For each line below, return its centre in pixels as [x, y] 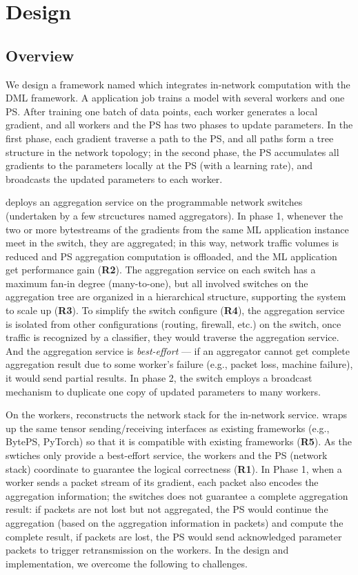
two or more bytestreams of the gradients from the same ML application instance [177, 229]
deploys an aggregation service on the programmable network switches [154, 202]
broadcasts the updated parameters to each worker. [114, 178]
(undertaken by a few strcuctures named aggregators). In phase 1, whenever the [174, 215]
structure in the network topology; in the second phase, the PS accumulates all [172, 152]
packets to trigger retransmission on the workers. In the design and [147, 550]
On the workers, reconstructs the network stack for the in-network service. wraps [177, 415]
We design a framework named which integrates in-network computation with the [178, 84]
